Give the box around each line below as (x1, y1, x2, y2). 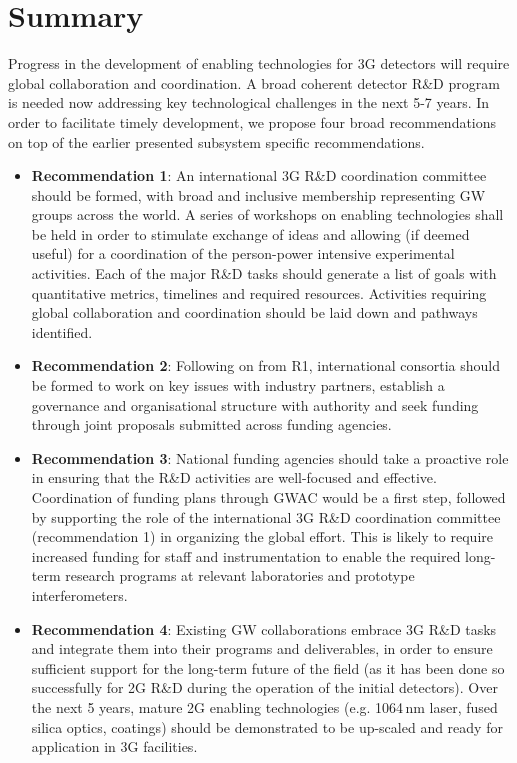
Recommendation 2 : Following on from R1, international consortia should (31, 355, 500, 376)
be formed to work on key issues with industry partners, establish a (31, 375, 445, 396)
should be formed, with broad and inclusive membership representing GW (31, 184, 486, 205)
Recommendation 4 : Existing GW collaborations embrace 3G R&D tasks (31, 618, 497, 639)
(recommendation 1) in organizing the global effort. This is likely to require (31, 526, 493, 547)
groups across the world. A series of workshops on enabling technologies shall (31, 204, 504, 225)
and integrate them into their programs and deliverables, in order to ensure (31, 638, 493, 659)
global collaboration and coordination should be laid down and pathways (31, 302, 478, 323)
